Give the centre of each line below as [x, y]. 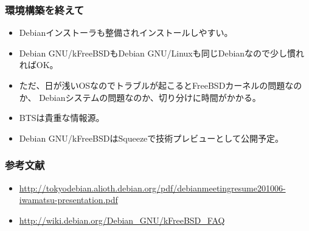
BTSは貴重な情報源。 [62, 118]
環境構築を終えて [45, 9]
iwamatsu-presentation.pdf [68, 200]
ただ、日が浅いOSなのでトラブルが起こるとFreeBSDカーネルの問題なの [161, 85]
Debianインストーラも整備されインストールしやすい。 [126, 33]
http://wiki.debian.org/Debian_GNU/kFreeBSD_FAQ [122, 220]
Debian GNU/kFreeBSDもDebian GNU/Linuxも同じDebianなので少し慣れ [162, 53]
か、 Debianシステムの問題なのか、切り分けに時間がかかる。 [140, 97]
